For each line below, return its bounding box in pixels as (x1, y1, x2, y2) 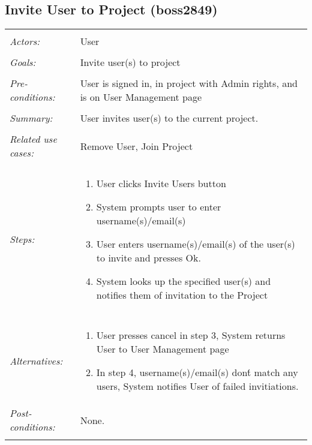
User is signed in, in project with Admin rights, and (80, 76, 298, 91)
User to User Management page (96, 342, 229, 356)
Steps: (10, 232, 35, 246)
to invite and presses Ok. (96, 251, 201, 265)
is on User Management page (80, 90, 202, 104)
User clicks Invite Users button (96, 176, 226, 191)
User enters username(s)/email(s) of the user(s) (96, 237, 295, 251)
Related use (10, 132, 57, 146)
